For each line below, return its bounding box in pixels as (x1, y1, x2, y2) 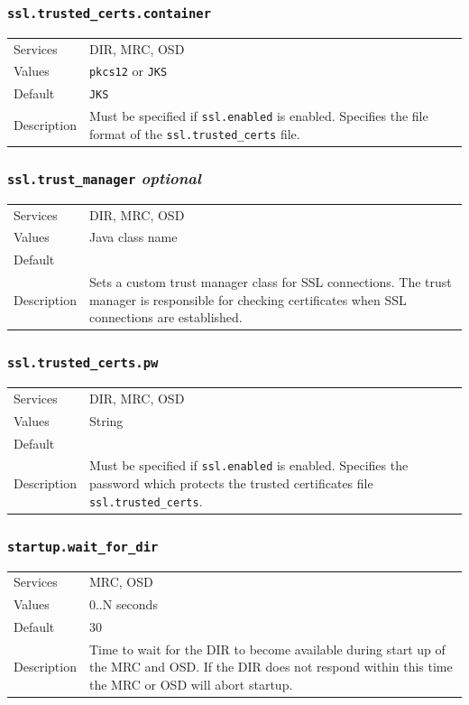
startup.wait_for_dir (7, 539, 159, 554)
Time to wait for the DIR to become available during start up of (88, 639, 446, 658)
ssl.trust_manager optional (7, 166, 201, 189)
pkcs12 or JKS (88, 61, 168, 80)
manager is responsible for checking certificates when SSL (88, 290, 407, 309)
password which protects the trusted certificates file (88, 474, 373, 493)
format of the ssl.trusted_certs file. (88, 124, 300, 143)
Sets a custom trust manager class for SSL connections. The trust (88, 273, 452, 292)
